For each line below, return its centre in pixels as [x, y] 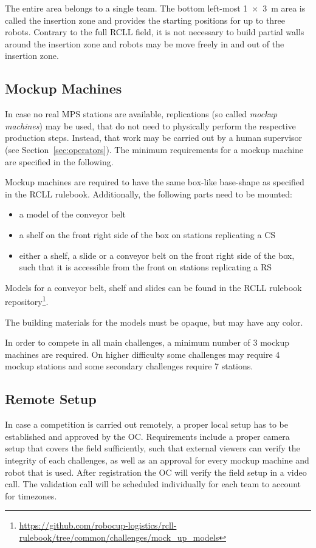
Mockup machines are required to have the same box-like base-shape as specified [155, 182]
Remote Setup [51, 399]
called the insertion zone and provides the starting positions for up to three [145, 20]
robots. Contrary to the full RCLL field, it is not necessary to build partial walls [155, 32]
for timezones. [31, 495]
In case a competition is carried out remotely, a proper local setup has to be [146, 424]
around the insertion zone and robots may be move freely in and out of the [145, 43]
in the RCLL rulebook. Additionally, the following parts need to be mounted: [149, 194]
